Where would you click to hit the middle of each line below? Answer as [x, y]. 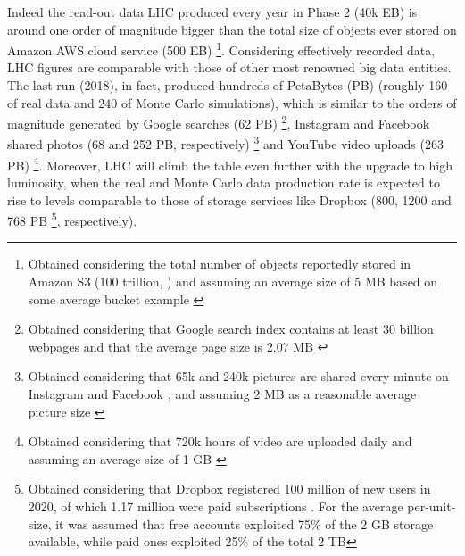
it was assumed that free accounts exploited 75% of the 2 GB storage [245, 523]
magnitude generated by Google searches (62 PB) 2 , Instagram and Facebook [219, 122]
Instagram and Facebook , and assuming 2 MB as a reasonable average [222, 393]
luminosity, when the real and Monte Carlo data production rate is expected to [224, 182]
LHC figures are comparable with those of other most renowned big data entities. [229, 67]
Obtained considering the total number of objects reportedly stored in [220, 264]
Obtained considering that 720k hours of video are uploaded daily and [220, 441]
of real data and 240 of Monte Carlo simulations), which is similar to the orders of [232, 102]
